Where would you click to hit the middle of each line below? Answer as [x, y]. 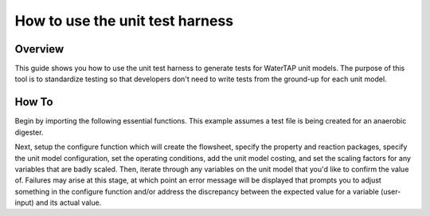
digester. [29, 132]
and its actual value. [69, 202]
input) [25, 202]
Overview [39, 49]
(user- [391, 191]
